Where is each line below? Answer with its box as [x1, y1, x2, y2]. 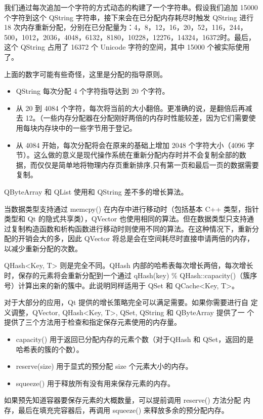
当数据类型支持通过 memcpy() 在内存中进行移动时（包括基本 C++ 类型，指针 [4, 203, 259, 214]
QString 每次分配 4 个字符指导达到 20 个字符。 [16, 86, 169, 96]
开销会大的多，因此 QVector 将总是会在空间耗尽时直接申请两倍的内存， [18, 233, 254, 244]
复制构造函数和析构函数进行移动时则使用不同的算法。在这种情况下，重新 [11, 223, 252, 234]
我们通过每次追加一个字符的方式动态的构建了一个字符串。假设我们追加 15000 [4, 2, 258, 12]
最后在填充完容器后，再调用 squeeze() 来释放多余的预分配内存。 [18, 405, 229, 415]
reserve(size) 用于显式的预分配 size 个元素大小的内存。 [16, 361, 193, 371]
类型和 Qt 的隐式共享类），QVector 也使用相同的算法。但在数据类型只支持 [4, 213, 247, 224]
